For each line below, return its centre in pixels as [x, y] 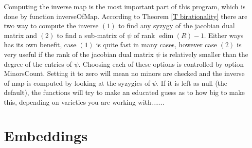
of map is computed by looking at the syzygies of [77, 83]
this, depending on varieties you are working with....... [84, 102]
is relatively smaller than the [205, 54]
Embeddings [46, 135]
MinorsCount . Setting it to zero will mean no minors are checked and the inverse [124, 73]
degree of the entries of [38, 64]
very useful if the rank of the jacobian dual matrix [79, 54]
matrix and [21, 35]
